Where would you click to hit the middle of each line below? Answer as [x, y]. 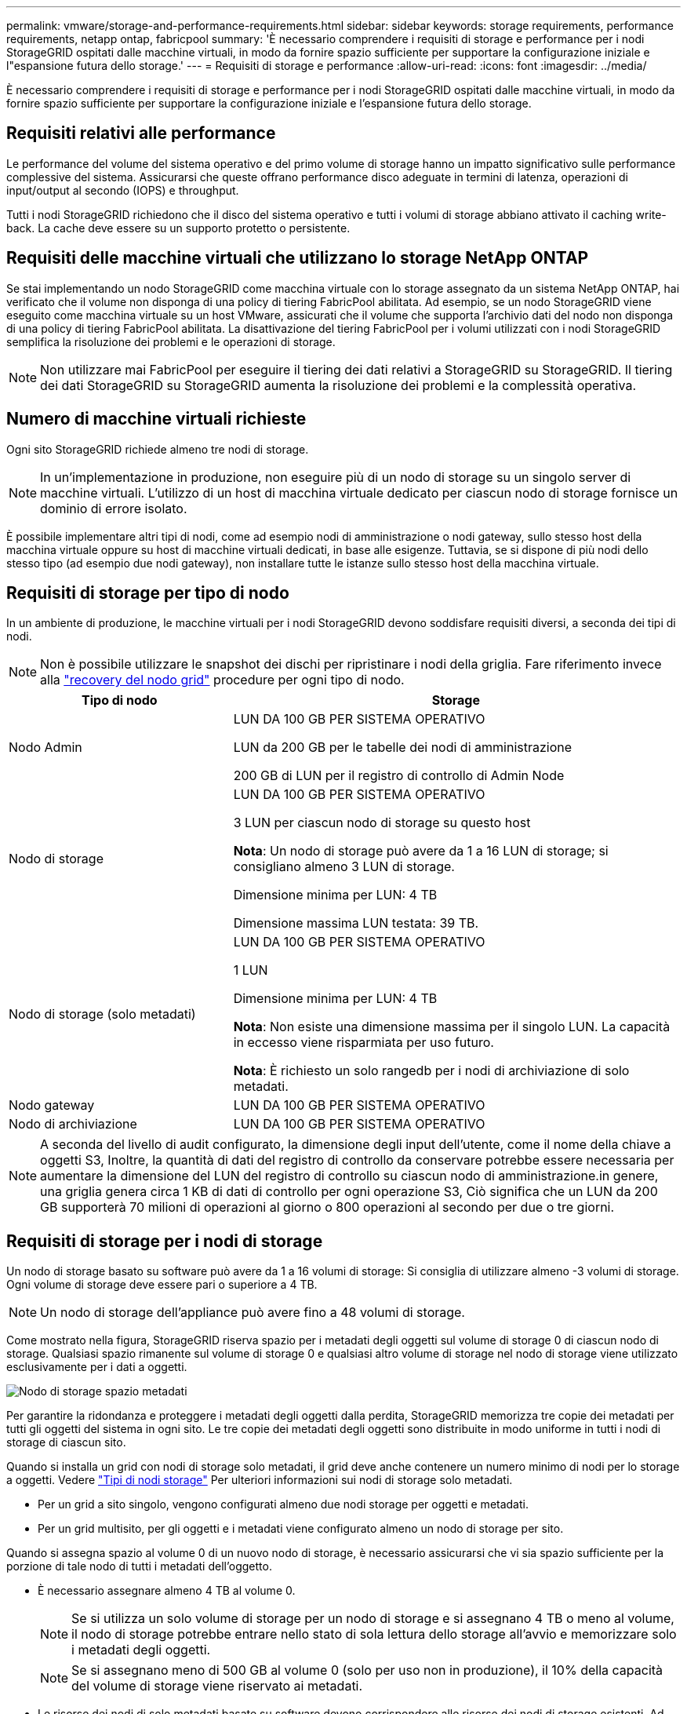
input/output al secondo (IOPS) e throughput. [123, 190]
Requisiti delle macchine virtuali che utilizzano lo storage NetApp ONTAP [298, 258]
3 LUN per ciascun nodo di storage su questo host [382, 823]
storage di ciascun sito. [66, 1442]
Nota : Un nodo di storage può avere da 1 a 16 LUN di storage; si [421, 851]
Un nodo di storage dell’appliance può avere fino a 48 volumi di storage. [253, 1313]
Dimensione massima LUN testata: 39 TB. [356, 923]
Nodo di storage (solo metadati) [102, 1014]
